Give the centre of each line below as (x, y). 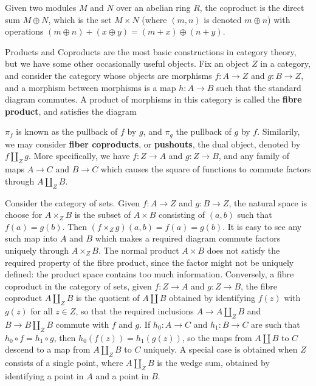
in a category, (285, 63)
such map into (31, 238)
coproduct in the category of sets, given (78, 286)
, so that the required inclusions (135, 311)
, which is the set (80, 19)
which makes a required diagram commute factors (188, 238)
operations (24, 31)
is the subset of (103, 215)
